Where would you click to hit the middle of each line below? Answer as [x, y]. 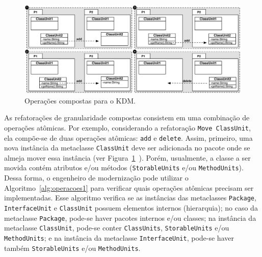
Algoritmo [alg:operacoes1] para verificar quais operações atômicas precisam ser [129, 187]
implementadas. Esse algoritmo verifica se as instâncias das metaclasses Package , [130, 198]
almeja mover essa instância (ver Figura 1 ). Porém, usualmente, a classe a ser [127, 157]
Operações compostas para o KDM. [80, 100]
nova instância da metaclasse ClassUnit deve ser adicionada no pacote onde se [127, 148]
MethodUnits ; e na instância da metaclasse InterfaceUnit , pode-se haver [119, 237]
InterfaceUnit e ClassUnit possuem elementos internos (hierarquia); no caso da [131, 207]
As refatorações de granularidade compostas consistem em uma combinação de [127, 118]
